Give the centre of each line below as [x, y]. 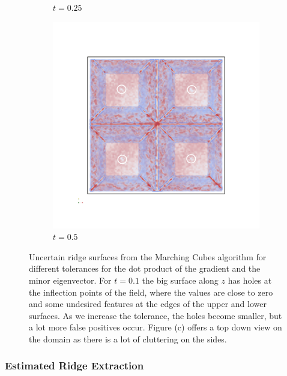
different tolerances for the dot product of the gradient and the [145, 268]
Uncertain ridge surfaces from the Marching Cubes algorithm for [148, 256]
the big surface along [180, 280]
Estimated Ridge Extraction [74, 366]
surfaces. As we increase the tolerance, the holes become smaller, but [156, 315]
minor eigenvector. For [70, 280]
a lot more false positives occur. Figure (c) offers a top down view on [156, 327]
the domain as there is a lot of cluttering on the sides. [128, 339]
